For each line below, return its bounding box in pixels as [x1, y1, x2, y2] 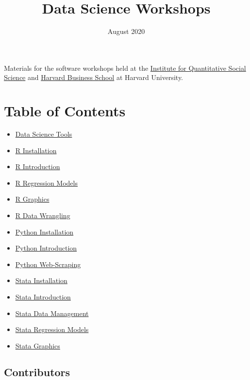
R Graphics [15, 194, 50, 204]
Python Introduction [15, 243, 77, 253]
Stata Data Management [15, 308, 89, 318]
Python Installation [15, 226, 74, 237]
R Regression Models [15, 177, 78, 188]
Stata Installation [15, 275, 67, 285]
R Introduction [15, 161, 60, 172]
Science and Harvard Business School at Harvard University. [4, 72, 183, 82]
